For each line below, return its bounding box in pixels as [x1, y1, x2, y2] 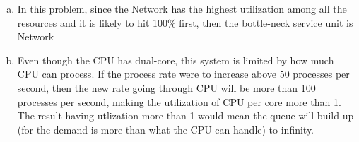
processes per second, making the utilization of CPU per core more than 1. [17, 94, 341, 109]
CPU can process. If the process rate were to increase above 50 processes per [17, 66, 350, 81]
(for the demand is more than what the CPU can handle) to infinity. [17, 122, 314, 136]
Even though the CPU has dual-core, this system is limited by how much [17, 52, 334, 67]
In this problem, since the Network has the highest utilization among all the [17, 1, 347, 16]
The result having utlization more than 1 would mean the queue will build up [17, 108, 354, 123]
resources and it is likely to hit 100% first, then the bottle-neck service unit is [17, 15, 353, 30]
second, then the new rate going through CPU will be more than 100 [17, 80, 316, 95]
